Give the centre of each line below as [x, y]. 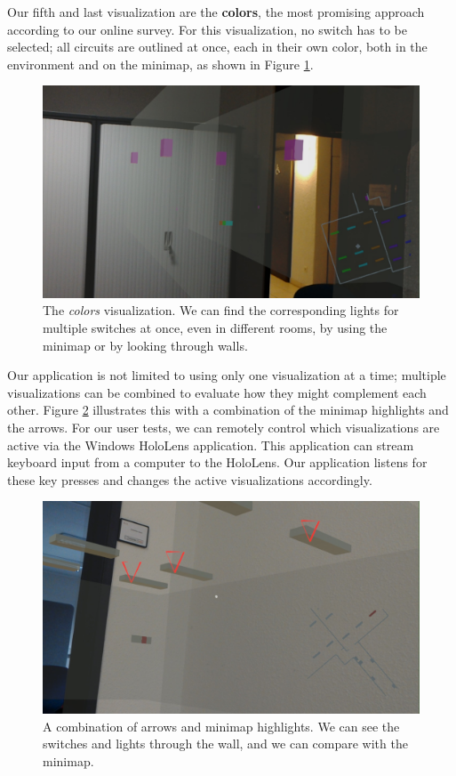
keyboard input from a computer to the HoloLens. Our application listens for [217, 462]
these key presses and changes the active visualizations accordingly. [190, 479]
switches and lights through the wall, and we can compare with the [225, 744]
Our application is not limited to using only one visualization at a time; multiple [227, 375]
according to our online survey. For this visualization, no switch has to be [207, 29]
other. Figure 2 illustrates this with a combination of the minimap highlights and [228, 410]
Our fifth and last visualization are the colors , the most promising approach [216, 12]
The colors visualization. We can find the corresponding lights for [221, 310]
